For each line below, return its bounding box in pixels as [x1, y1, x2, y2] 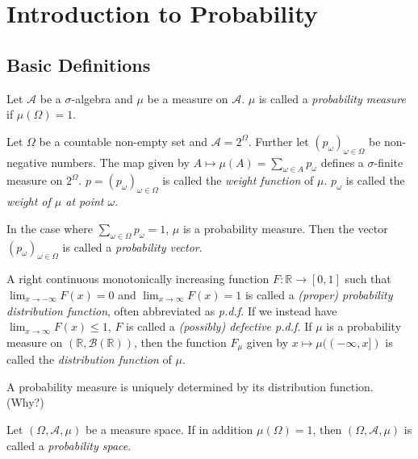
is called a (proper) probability [245, 286, 393, 303]
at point [65, 193, 104, 210]
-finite [374, 153, 403, 170]
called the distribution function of [6, 351, 172, 368]
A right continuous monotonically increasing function [6, 270, 270, 287]
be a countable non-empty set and [39, 132, 208, 149]
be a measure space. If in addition [85, 420, 253, 437]
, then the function [133, 333, 227, 350]
